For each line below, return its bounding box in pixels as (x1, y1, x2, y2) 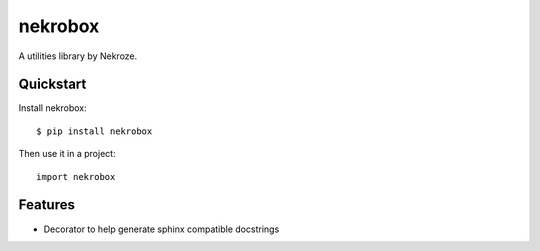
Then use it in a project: (18, 148, 116, 160)
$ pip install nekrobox (36, 125, 153, 137)
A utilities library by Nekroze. (18, 50, 138, 62)
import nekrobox (36, 171, 116, 182)
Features (18, 196, 75, 214)
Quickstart (18, 76, 87, 93)
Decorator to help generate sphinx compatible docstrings (43, 223, 280, 235)
